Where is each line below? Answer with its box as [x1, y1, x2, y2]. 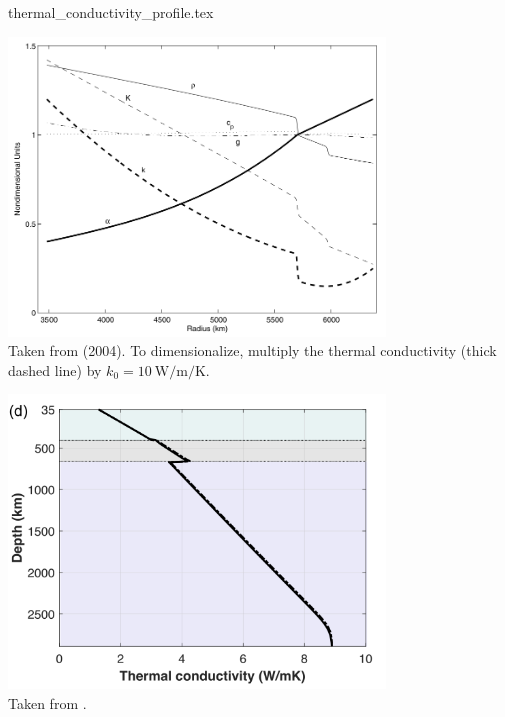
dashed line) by [8, 359, 102, 380]
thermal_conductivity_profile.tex [8, 2, 214, 22]
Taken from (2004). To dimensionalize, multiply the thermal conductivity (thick [8, 340, 497, 361]
